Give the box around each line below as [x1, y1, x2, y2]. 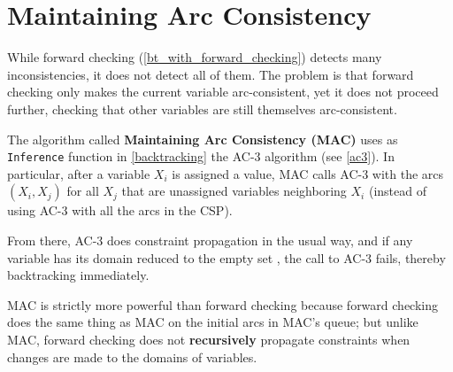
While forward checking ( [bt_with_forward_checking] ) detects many [7, 48, 382, 66]
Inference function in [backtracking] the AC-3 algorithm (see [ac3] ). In [7, 147, 395, 166]
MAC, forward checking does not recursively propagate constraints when [7, 329, 411, 348]
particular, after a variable [7, 164, 150, 182]
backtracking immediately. [7, 266, 150, 284]
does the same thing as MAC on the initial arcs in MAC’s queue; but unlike [7, 313, 418, 331]
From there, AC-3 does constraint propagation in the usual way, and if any [7, 230, 413, 249]
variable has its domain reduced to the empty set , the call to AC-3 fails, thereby [7, 248, 446, 267]
